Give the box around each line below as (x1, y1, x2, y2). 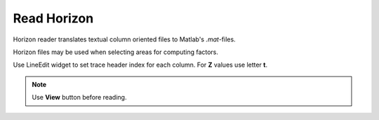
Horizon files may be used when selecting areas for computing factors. (13, 48, 219, 56)
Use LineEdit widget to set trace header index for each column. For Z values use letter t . (13, 60, 268, 69)
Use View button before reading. (32, 93, 127, 102)
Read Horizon (13, 11, 94, 26)
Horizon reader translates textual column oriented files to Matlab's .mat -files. (13, 35, 236, 44)
